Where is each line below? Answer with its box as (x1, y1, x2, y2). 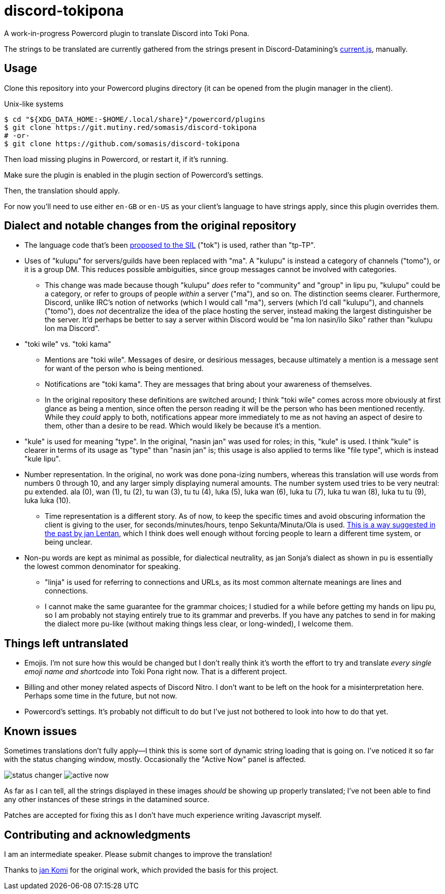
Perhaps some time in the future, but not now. (24, 691, 177, 701)
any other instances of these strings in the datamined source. (4, 795, 210, 804)
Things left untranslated (4, 637, 129, 650)
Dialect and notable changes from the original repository (4, 219, 297, 233)
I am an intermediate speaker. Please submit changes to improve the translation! (4, 849, 272, 858)
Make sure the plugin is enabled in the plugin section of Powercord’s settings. (4, 170, 264, 179)
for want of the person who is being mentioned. (45, 364, 204, 373)
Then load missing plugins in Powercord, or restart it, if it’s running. (4, 154, 228, 163)
